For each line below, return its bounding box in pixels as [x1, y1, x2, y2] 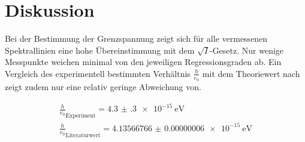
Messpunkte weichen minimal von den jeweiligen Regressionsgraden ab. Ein [5, 55, 282, 68]
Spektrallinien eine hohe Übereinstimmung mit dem [5, 44, 195, 56]
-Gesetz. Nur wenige [209, 44, 284, 56]
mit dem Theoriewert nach [202, 67, 300, 79]
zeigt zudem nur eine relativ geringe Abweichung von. [5, 81, 201, 93]
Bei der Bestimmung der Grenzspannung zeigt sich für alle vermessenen [5, 32, 268, 45]
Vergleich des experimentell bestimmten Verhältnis [5, 67, 191, 79]
